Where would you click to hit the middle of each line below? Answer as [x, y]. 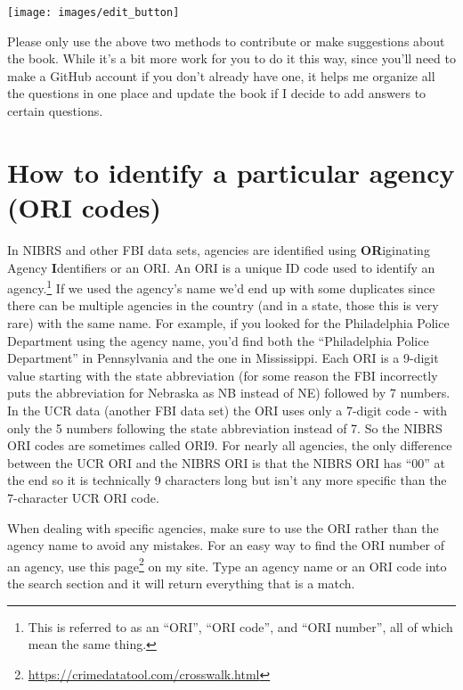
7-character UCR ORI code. [83, 497]
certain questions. [55, 111]
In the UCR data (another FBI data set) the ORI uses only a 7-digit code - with [227, 410]
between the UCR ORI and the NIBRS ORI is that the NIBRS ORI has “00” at [227, 462]
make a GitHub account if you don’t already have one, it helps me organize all [221, 75]
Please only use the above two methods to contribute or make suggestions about [226, 41]
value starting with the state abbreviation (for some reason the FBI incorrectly [223, 375]
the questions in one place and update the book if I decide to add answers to [217, 93]
